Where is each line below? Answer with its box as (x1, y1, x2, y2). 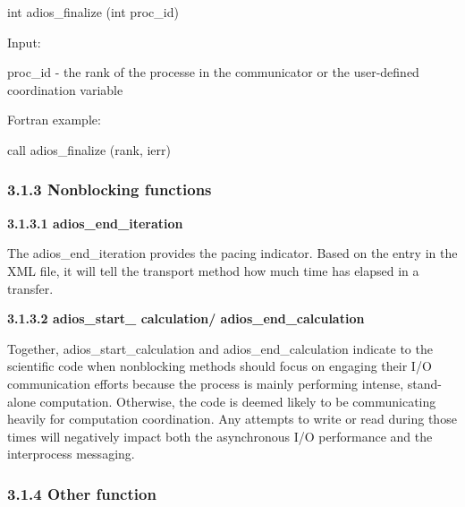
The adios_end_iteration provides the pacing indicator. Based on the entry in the (7, 244, 458, 262)
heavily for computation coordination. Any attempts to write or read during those (7, 409, 457, 428)
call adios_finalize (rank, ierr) (7, 140, 171, 159)
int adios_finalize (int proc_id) (7, 3, 179, 21)
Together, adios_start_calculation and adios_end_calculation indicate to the (7, 339, 433, 357)
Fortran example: (7, 110, 101, 129)
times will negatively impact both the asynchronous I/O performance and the (7, 426, 433, 445)
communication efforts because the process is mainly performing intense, (7, 374, 404, 392)
